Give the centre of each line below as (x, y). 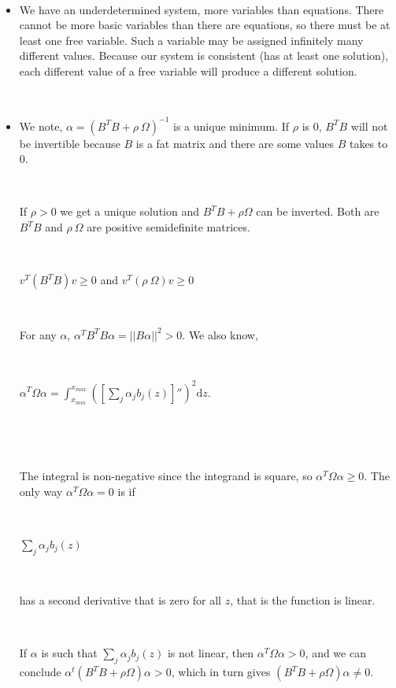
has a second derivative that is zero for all (120, 600)
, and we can (335, 653)
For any (38, 334)
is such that (69, 653)
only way (41, 491)
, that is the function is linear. (303, 600)
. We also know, (220, 334)
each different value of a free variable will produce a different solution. (188, 70)
